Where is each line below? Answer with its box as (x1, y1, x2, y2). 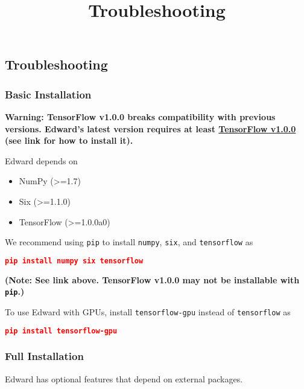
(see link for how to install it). (5, 134, 133, 147)
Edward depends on (5, 154, 78, 167)
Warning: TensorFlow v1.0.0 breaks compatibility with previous (5, 110, 276, 123)
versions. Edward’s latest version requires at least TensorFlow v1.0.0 (5, 122, 296, 135)
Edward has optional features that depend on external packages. (5, 372, 243, 385)
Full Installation (5, 349, 84, 364)
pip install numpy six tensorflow (5, 256, 144, 265)
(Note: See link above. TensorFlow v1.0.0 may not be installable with (5, 273, 300, 286)
